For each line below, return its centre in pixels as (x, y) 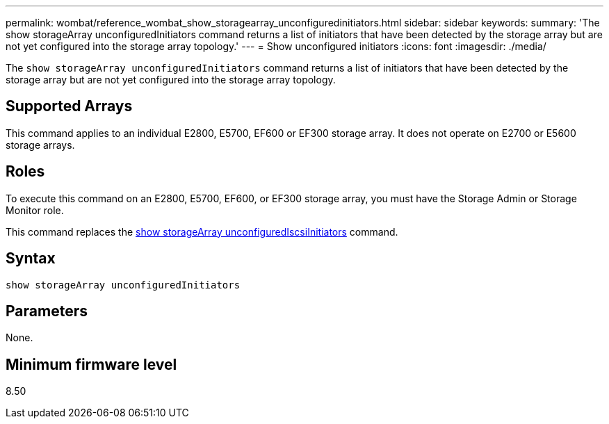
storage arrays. (40, 145)
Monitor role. (35, 210)
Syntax (31, 259)
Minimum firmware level (91, 364)
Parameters (47, 311)
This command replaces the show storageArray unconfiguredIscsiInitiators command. (202, 231)
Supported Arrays (69, 106)
